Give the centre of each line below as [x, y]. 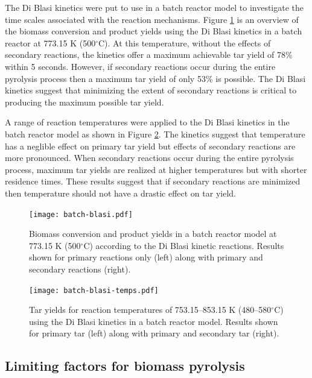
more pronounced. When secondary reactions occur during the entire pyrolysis [149, 158]
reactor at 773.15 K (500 [50, 43]
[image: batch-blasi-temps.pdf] [94, 290]
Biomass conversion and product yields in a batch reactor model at [153, 234]
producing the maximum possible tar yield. [84, 102]
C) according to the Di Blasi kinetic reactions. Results [184, 245]
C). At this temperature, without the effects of [185, 43]
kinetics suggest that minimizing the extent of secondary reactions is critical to [151, 90]
